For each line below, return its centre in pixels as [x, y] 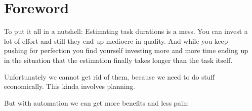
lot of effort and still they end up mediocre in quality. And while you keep [116, 41]
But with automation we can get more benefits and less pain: [97, 102]
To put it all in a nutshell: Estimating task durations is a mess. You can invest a [126, 31]
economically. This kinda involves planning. [70, 86]
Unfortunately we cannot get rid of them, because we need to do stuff [109, 76]
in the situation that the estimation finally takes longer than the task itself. [118, 60]
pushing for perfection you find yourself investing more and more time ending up [126, 50]
